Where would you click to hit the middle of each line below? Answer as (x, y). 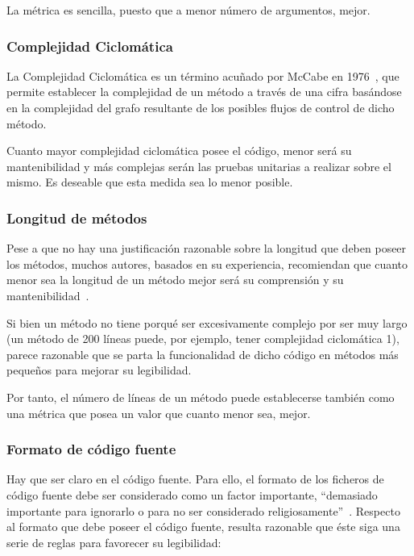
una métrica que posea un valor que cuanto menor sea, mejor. (159, 413)
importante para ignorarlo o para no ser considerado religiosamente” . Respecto (203, 510)
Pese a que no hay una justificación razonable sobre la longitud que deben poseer (207, 248)
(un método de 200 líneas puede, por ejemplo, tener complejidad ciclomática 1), (203, 339)
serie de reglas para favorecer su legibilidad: (114, 542)
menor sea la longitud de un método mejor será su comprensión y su (175, 280)
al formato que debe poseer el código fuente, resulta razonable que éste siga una (203, 527)
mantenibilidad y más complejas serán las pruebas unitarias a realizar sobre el (199, 166)
